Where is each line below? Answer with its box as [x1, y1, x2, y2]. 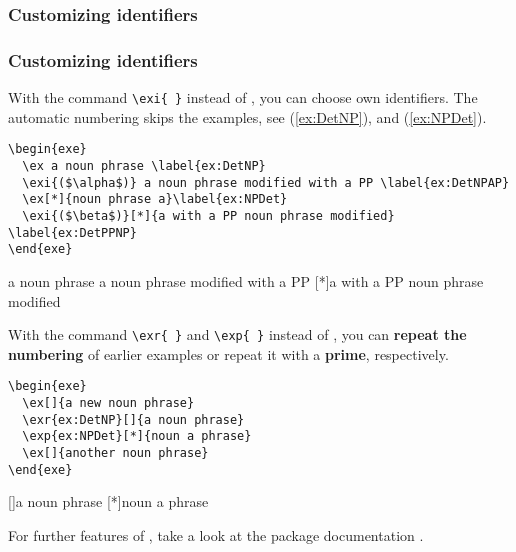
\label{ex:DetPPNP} [8, 225, 137, 240]
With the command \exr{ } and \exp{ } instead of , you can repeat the [8, 324, 467, 345]
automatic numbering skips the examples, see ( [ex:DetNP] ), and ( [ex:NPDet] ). [8, 106, 487, 127]
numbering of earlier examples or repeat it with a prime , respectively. [8, 343, 449, 364]
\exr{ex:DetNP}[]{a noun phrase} [22, 412, 245, 427]
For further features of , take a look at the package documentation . [8, 524, 424, 545]
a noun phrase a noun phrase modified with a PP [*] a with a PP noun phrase [8, 270, 484, 291]
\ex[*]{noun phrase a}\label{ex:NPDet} [22, 192, 288, 207]
